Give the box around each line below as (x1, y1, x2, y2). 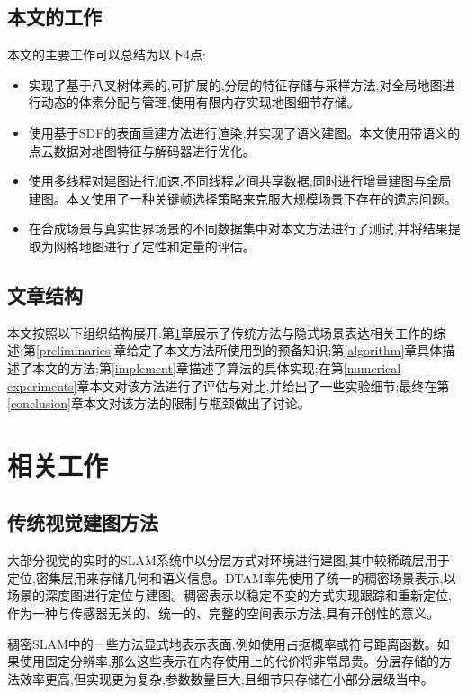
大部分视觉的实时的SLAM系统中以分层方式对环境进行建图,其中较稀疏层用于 (7, 551, 450, 570)
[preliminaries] (35, 341, 114, 360)
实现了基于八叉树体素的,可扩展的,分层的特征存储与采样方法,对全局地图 (28, 75, 443, 94)
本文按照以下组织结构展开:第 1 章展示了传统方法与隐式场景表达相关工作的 (7, 323, 433, 342)
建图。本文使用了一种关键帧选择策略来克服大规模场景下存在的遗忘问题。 (28, 188, 457, 207)
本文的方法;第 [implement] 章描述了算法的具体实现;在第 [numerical (31, 358, 401, 377)
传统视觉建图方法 (7, 508, 158, 536)
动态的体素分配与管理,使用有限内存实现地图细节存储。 (40, 93, 360, 112)
